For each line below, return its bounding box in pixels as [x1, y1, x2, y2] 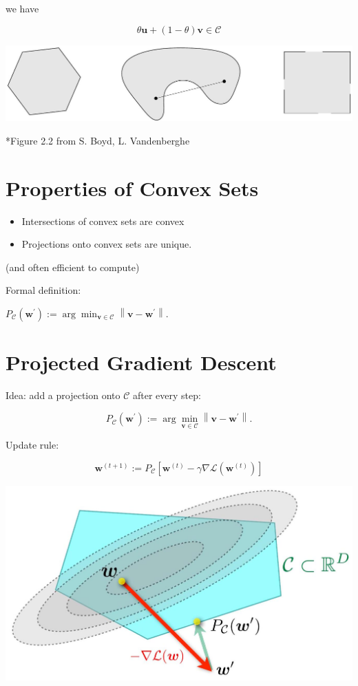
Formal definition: [6, 283, 81, 297]
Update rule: [6, 438, 59, 452]
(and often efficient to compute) [6, 259, 140, 274]
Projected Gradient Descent [6, 348, 277, 376]
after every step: [132, 388, 201, 403]
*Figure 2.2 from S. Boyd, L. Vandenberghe [6, 133, 190, 147]
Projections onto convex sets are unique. [21, 237, 192, 251]
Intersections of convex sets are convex [21, 213, 185, 228]
